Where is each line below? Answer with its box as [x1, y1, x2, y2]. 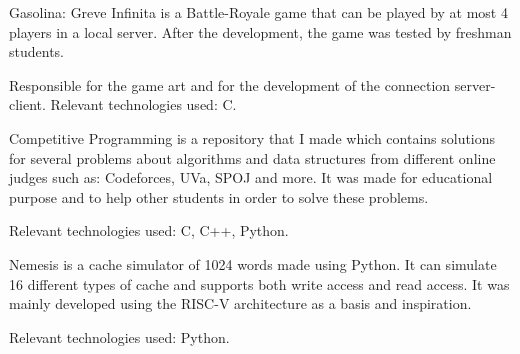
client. [9, 94, 46, 115]
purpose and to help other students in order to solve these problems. [9, 186, 429, 207]
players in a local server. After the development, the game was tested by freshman [9, 21, 512, 42]
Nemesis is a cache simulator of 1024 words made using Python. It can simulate [9, 253, 497, 274]
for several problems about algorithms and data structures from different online [9, 147, 496, 168]
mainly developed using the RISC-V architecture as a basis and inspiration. [9, 293, 472, 314]
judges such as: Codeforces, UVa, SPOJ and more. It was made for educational [9, 167, 493, 188]
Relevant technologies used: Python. [9, 326, 230, 347]
